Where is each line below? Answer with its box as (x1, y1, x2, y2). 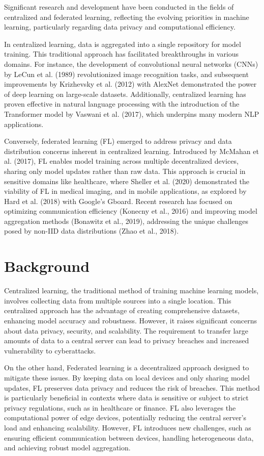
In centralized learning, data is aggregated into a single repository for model (4, 38, 241, 49)
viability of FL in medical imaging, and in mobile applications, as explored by (4, 186, 247, 196)
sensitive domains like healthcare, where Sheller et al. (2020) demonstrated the (4, 175, 249, 186)
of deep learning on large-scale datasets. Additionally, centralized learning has (4, 88, 246, 99)
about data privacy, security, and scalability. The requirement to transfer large (4, 325, 249, 336)
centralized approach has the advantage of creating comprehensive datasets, (4, 305, 240, 316)
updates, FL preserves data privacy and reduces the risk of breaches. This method (4, 382, 260, 393)
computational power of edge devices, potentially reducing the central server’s (4, 412, 247, 423)
